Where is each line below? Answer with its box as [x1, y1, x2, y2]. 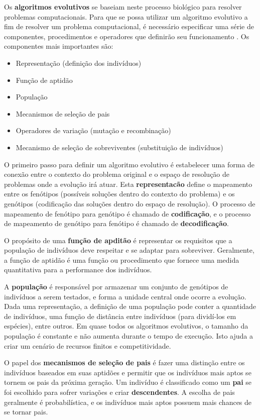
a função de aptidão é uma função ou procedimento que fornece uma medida [4, 254, 239, 265]
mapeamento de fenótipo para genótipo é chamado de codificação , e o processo [4, 208, 251, 219]
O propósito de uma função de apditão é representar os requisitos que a [4, 235, 232, 245]
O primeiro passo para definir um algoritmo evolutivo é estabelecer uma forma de [4, 159, 255, 169]
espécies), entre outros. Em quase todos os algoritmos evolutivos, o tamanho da [4, 321, 248, 331]
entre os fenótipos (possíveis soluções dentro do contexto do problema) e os [4, 188, 235, 199]
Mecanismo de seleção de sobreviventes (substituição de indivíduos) [16, 142, 223, 152]
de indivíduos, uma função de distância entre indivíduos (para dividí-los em [4, 310, 236, 321]
